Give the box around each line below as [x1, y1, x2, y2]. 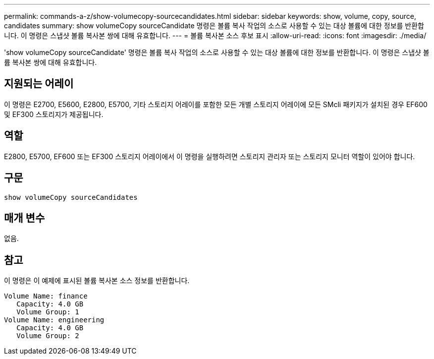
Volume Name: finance [4, 292, 88, 300]
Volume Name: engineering [4, 316, 105, 324]
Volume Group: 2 [16, 332, 79, 340]
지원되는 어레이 [4, 77, 74, 90]
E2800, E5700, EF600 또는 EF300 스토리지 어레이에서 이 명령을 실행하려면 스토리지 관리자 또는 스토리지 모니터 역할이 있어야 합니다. [4, 152, 415, 161]
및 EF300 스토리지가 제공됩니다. [4, 110, 104, 119]
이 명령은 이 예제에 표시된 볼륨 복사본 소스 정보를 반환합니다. [4, 276, 190, 285]
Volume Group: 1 [16, 308, 79, 316]
